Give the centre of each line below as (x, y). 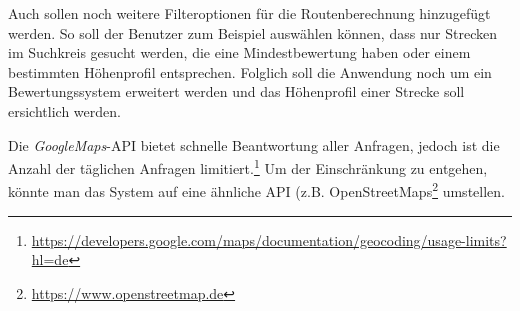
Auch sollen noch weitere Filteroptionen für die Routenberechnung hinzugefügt (249, 13)
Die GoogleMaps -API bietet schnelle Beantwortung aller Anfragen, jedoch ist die (254, 144)
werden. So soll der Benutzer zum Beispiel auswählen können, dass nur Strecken (252, 32)
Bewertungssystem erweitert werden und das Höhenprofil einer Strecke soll (236, 91)
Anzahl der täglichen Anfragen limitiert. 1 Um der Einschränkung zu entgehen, (248, 166)
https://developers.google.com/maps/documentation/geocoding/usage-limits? (269, 239)
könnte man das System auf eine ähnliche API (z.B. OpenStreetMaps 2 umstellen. (256, 190)
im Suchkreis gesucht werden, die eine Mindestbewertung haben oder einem (239, 52)
